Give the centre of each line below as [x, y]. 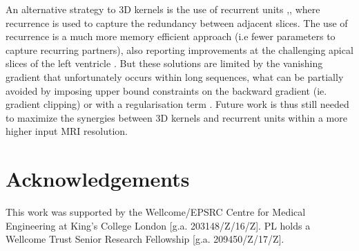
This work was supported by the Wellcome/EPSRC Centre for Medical [156, 212]
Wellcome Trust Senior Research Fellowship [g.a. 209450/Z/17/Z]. [145, 239]
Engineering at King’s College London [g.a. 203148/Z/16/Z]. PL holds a [158, 225]
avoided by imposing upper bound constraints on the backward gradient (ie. [166, 90]
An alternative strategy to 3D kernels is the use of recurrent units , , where [163, 9]
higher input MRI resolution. [67, 131]
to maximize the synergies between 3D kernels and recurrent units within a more [176, 117]
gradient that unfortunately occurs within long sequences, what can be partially [175, 76]
